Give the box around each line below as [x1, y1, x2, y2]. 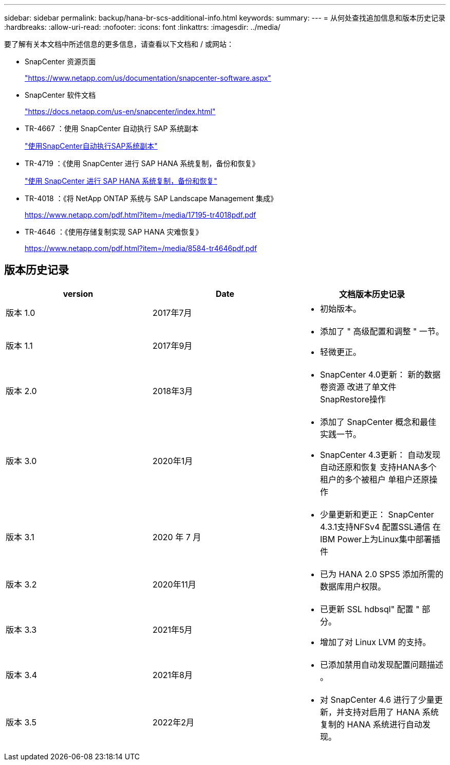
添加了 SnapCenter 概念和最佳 [320, 416, 437, 427]
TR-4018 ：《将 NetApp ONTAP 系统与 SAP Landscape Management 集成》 [25, 194, 278, 203]
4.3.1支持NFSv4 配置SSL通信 [320, 521, 430, 532]
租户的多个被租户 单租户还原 [320, 474, 429, 485]
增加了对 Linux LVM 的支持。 [320, 636, 431, 647]
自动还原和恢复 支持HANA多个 [320, 461, 437, 472]
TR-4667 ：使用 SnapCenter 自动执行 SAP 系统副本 [25, 124, 199, 133]
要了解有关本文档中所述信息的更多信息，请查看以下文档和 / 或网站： [4, 40, 234, 48]
